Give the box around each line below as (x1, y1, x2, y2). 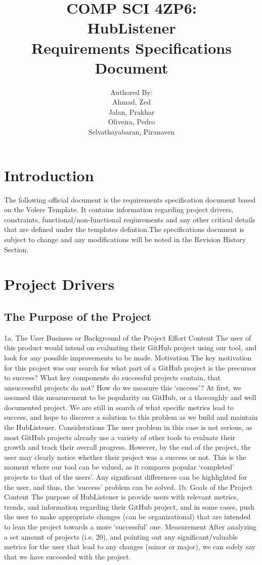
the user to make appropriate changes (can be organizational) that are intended (4, 511, 251, 522)
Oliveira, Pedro (108, 116, 155, 127)
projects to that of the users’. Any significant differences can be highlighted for (4, 472, 247, 482)
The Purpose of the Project (4, 308, 152, 324)
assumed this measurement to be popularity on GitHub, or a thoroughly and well (4, 392, 256, 403)
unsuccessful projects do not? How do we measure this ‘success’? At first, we (4, 382, 241, 392)
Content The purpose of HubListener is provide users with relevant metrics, (4, 491, 239, 502)
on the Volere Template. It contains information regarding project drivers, (4, 204, 234, 215)
